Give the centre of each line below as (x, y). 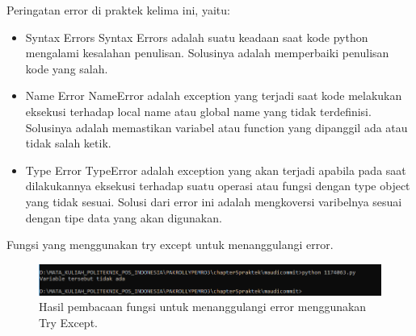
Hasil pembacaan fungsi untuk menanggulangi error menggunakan (203, 307)
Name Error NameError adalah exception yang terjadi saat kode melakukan (214, 95)
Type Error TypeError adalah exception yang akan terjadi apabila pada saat (216, 170)
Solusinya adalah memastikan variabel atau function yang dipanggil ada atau (216, 127)
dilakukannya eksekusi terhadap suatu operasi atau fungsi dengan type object (218, 186)
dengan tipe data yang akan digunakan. (124, 217)
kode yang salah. (67, 68)
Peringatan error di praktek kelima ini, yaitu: (118, 10)
